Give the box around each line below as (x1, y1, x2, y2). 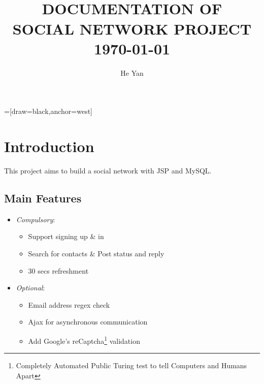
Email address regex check (28, 299, 110, 310)
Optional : (16, 282, 45, 293)
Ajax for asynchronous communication (28, 316, 148, 327)
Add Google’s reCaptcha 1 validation (28, 334, 140, 346)
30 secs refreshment (28, 265, 89, 276)
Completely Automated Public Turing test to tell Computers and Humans (16, 360, 247, 371)
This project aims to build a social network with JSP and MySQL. (4, 165, 212, 175)
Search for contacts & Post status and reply (28, 248, 164, 258)
